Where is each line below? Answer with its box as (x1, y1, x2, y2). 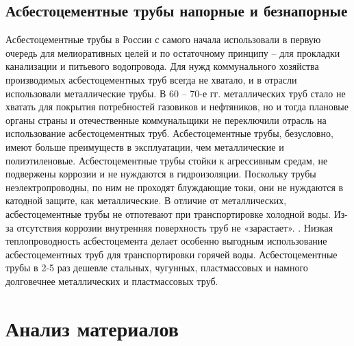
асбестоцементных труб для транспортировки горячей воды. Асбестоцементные (5, 247, 338, 261)
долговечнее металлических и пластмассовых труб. (5, 273, 218, 288)
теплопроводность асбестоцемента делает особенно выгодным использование (5, 234, 327, 248)
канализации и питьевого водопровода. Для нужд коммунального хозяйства (5, 59, 319, 73)
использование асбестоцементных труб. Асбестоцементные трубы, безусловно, (5, 126, 333, 140)
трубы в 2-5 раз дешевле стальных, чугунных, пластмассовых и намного (5, 260, 308, 275)
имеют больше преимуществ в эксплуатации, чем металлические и (5, 139, 284, 153)
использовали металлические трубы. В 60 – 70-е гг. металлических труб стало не (5, 86, 346, 100)
